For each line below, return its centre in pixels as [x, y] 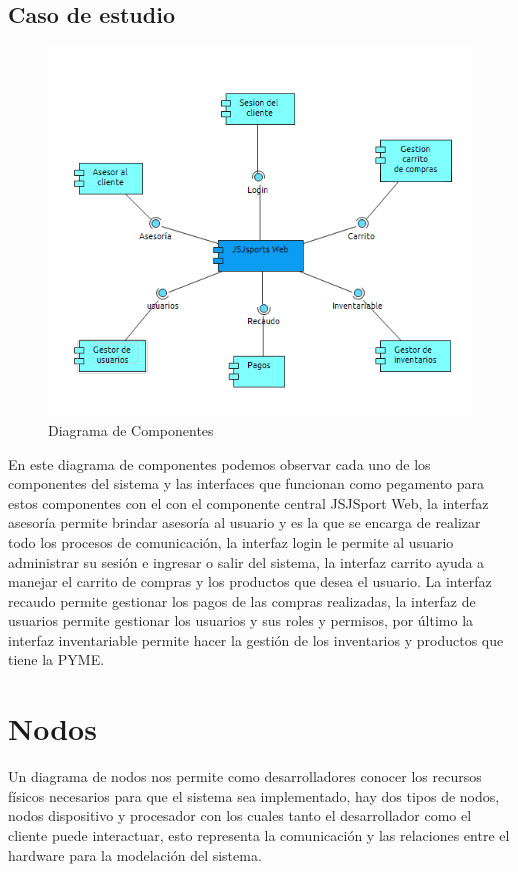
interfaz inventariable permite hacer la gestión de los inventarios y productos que [256, 639]
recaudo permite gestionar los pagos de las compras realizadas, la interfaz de [242, 600]
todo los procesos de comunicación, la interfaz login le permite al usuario [231, 541]
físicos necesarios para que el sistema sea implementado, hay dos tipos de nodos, [254, 795]
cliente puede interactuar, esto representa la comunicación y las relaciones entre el [259, 834]
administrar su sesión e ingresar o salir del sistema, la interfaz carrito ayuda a [246, 561]
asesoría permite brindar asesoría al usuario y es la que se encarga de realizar [244, 522]
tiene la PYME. [56, 659]
